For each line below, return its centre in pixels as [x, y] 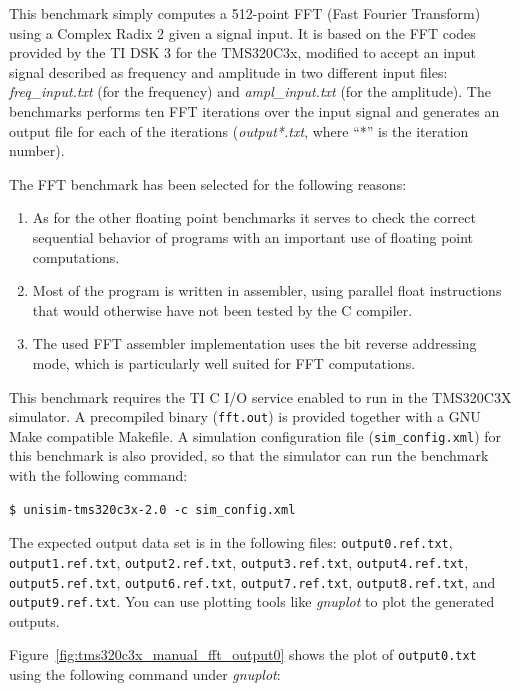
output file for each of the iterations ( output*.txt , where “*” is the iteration [239, 130]
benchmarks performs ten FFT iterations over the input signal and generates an [254, 110]
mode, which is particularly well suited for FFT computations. [224, 362]
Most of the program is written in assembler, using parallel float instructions [267, 290]
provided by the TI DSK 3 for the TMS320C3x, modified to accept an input [242, 52]
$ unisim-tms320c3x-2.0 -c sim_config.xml [152, 509]
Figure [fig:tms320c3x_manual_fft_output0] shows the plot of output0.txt [243, 654]
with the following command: [98, 475]
